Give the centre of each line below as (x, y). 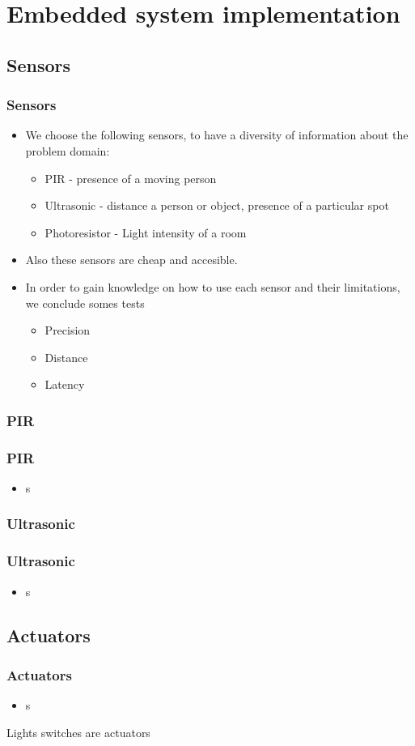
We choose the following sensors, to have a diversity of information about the (217, 135)
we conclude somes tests (85, 303)
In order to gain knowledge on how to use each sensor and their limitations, (213, 286)
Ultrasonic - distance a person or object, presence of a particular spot (217, 205)
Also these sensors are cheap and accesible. (131, 260)
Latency (65, 384)
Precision (68, 330)
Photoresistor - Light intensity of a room (146, 232)
